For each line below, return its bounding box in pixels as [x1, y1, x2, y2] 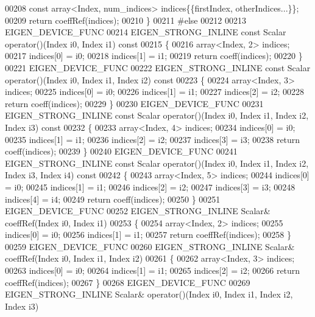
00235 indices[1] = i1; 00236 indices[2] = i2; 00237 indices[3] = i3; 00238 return [5, 133, 300, 145]
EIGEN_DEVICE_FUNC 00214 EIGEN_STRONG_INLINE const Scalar [5, 26, 286, 38]
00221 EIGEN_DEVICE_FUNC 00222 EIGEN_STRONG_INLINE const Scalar [5, 61, 311, 74]
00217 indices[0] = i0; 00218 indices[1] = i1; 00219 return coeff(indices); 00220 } [5, 49, 303, 62]
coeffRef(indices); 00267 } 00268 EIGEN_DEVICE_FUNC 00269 [5, 276, 250, 288]
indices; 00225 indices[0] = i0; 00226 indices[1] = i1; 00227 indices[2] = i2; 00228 [5, 85, 305, 98]
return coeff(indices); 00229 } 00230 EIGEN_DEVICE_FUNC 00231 [5, 97, 264, 110]
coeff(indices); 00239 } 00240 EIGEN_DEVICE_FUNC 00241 [5, 145, 238, 158]
